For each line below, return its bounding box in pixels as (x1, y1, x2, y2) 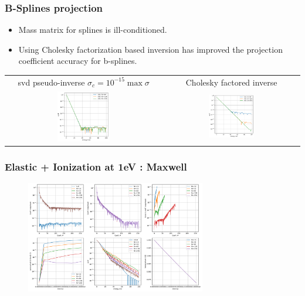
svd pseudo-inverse (18, 76, 85, 88)
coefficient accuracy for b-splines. (18, 55, 137, 67)
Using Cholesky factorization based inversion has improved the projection (18, 43, 283, 55)
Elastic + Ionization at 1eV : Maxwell (5, 159, 187, 173)
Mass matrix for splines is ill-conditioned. (18, 23, 167, 36)
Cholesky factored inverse (185, 76, 277, 88)
